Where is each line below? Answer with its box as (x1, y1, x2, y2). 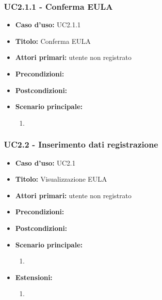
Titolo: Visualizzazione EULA (15, 174, 107, 184)
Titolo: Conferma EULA (15, 36, 91, 46)
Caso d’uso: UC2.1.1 (15, 19, 81, 30)
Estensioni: (15, 272, 53, 282)
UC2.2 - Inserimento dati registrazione (4, 138, 158, 150)
